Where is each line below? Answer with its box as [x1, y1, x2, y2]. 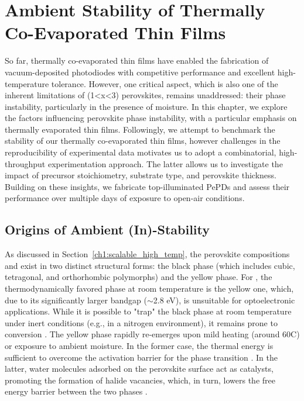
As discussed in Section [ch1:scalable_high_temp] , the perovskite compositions [5, 248, 290, 260]
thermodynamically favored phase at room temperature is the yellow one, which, [5, 282, 294, 295]
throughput [5, 157, 46, 170]
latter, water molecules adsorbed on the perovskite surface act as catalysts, [5, 362, 274, 375]
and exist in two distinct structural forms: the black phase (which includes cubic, [5, 259, 295, 271]
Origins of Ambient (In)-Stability [5, 220, 210, 238]
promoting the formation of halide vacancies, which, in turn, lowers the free [5, 374, 275, 386]
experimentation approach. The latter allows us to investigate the [47, 157, 283, 170]
